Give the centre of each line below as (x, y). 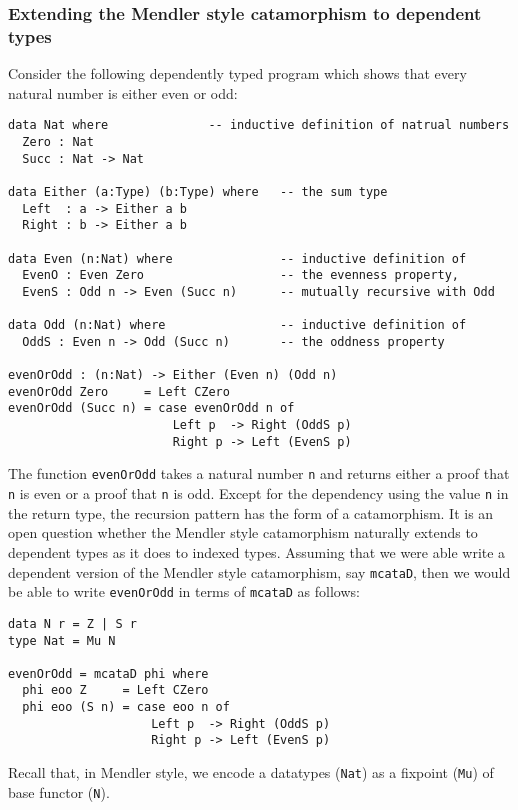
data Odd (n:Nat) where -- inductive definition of (237, 325)
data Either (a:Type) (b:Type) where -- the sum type (198, 191)
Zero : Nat (58, 141)
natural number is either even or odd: (123, 92)
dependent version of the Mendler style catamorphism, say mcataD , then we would (259, 571)
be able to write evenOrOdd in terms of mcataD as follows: (184, 591)
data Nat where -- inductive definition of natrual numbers (259, 125)
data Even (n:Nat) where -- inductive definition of (237, 258)
